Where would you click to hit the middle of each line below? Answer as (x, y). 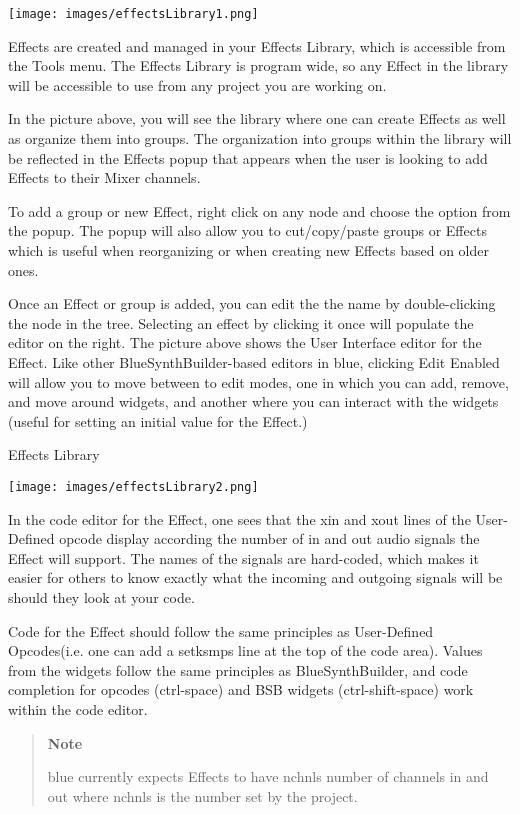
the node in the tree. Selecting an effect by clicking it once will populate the (241, 322)
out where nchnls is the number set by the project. (202, 795)
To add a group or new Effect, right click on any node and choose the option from (259, 210)
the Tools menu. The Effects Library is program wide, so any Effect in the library (258, 65)
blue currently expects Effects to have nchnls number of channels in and (268, 776)
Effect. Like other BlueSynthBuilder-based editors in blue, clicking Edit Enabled (254, 361)
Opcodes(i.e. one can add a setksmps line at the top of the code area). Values (245, 650)
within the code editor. (78, 708)
